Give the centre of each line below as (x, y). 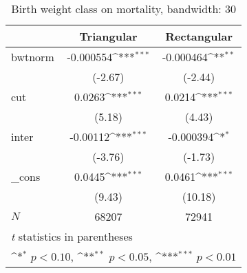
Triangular (108, 36)
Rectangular (199, 36)
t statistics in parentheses (72, 236)
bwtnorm (33, 57)
